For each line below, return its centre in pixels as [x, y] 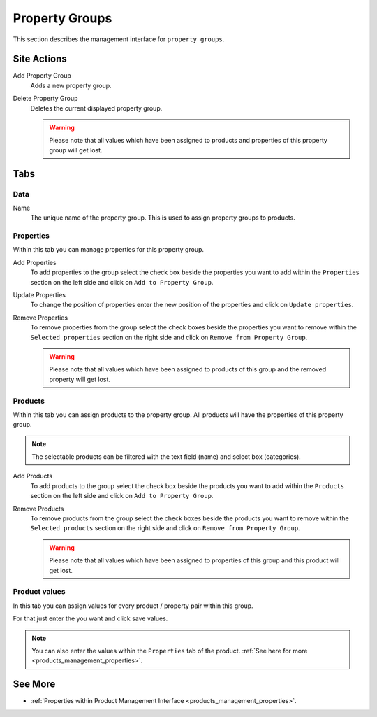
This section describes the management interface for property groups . [119, 39]
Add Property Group [42, 76]
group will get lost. [76, 150]
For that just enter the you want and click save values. [90, 618]
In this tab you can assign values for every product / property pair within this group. [133, 606]
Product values [39, 592]
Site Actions [40, 59]
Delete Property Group [45, 99]
